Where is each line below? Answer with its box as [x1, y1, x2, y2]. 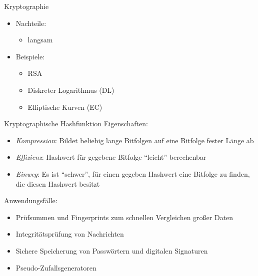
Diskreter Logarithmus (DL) [27, 84, 114, 95]
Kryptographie [4, 1, 49, 11]
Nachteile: [15, 17, 46, 28]
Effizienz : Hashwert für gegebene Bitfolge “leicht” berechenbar [15, 152, 206, 162]
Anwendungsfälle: [4, 195, 57, 206]
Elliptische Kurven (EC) [27, 101, 102, 112]
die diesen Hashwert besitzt [15, 178, 100, 189]
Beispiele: [15, 51, 45, 61]
